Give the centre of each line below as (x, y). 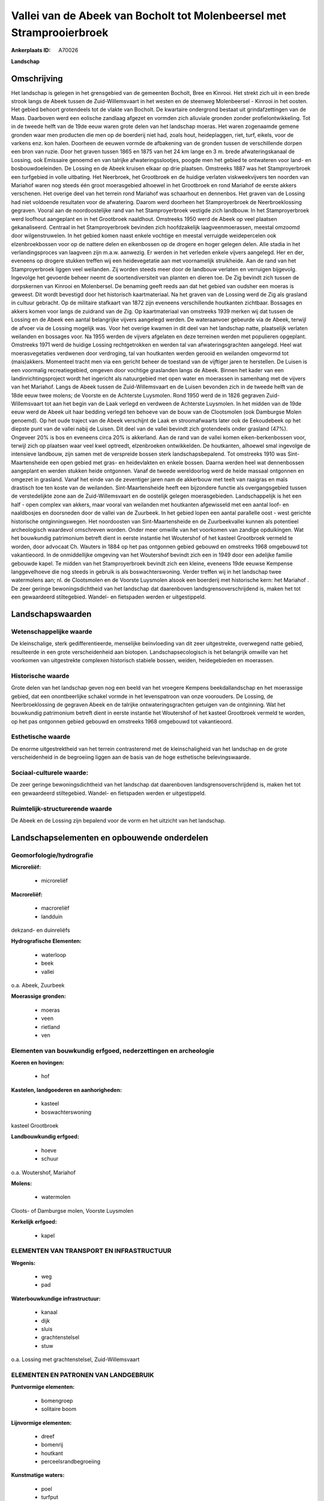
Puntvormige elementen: (43, 1387)
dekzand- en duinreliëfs (40, 930)
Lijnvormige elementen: (41, 1422)
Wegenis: (23, 1263)
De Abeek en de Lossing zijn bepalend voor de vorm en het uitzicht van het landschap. (118, 820)
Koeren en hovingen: (38, 1063)
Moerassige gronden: (38, 996)
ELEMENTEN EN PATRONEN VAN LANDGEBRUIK (82, 1375)
